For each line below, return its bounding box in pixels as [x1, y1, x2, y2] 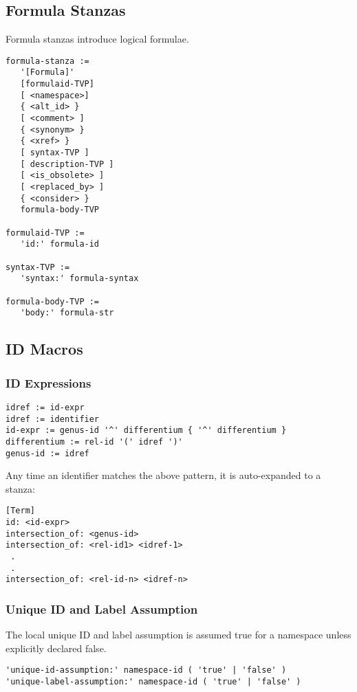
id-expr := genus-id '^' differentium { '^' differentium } [6, 425, 287, 436]
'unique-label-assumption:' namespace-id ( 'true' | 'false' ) [6, 677, 301, 687]
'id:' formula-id [20, 239, 100, 249]
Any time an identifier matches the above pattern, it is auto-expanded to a [6, 468, 321, 482]
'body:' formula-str [20, 308, 114, 318]
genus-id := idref [6, 448, 89, 458]
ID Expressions [6, 374, 91, 391]
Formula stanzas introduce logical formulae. [6, 32, 189, 46]
